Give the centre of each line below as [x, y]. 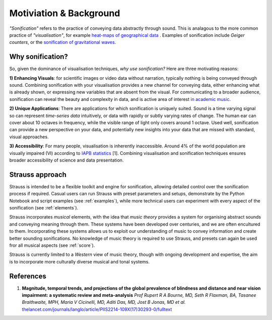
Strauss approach [38, 174]
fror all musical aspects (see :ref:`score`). [52, 245]
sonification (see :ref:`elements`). [44, 208]
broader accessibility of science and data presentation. [66, 160]
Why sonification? [39, 57]
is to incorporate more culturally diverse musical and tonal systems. [79, 261]
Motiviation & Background [65, 13]
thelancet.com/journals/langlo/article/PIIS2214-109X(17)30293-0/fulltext [97, 309]
